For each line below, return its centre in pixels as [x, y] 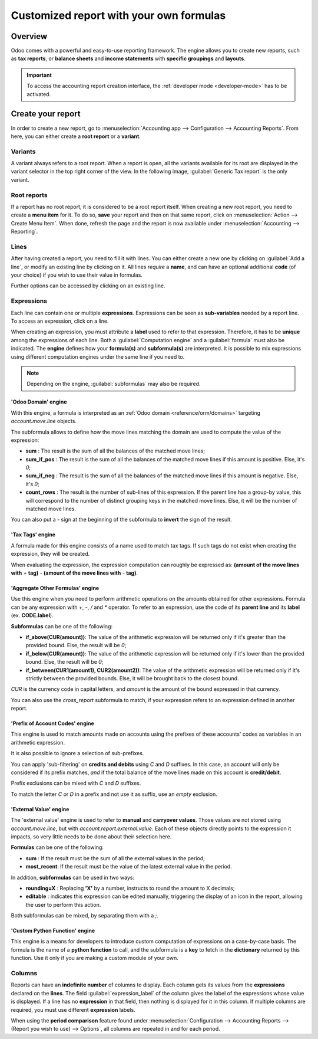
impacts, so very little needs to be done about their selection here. [91, 836]
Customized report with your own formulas [118, 15]
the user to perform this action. [63, 904]
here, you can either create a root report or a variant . [76, 136]
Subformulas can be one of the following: [62, 626]
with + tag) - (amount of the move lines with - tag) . [74, 573]
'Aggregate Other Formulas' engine [55, 588]
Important [39, 75]
